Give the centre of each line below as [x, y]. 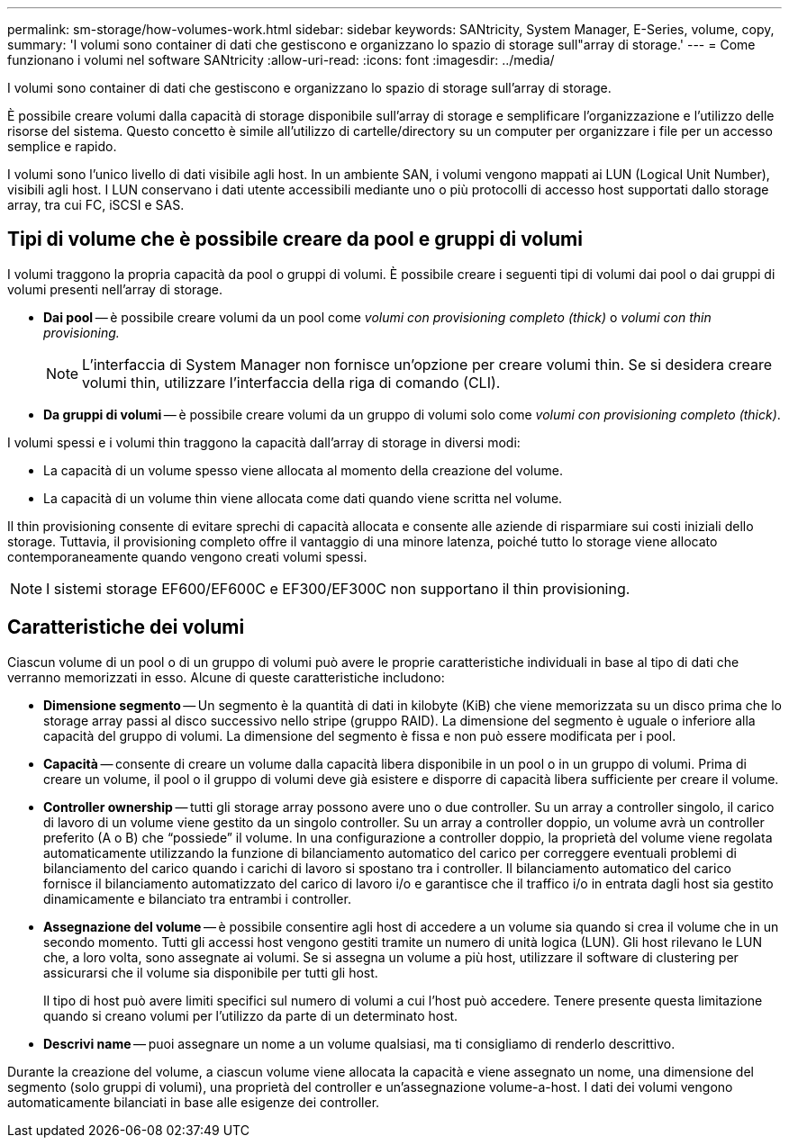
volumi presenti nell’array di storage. [115, 289]
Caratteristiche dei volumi [126, 627]
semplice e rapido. [62, 146]
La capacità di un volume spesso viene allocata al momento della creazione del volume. [303, 470]
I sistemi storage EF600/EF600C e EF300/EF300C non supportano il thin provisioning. [338, 588]
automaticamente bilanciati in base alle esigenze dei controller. [194, 1102]
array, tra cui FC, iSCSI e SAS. [96, 205]
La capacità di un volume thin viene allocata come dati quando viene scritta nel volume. [303, 498]
